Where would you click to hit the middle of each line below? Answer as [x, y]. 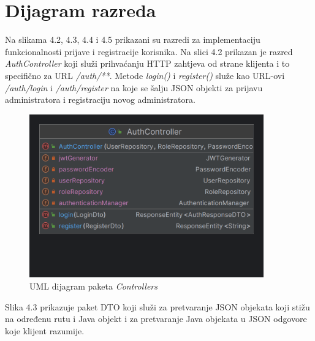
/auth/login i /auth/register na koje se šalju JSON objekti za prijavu [134, 87]
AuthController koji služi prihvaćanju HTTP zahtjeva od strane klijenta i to [147, 63]
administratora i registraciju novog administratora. [100, 99]
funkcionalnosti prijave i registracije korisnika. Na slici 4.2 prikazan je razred [149, 51]
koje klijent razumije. [45, 330]
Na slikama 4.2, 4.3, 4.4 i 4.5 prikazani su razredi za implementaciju [133, 39]
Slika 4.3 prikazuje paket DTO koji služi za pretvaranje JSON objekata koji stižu [157, 306]
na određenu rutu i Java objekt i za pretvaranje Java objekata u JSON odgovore [156, 319]
